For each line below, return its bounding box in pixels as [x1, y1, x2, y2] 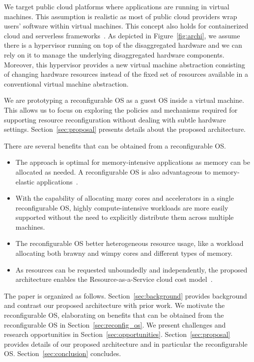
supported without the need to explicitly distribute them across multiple [15, 212, 234, 222]
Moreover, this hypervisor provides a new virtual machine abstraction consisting [4, 59, 245, 69]
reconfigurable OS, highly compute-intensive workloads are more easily [15, 202, 228, 212]
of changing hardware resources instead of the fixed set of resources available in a [4, 69, 248, 79]
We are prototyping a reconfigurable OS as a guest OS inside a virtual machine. [4, 95, 244, 105]
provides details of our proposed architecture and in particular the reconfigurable [4, 338, 248, 349]
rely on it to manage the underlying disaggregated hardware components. [4, 49, 225, 60]
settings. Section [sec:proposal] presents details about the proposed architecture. [4, 124, 246, 134]
